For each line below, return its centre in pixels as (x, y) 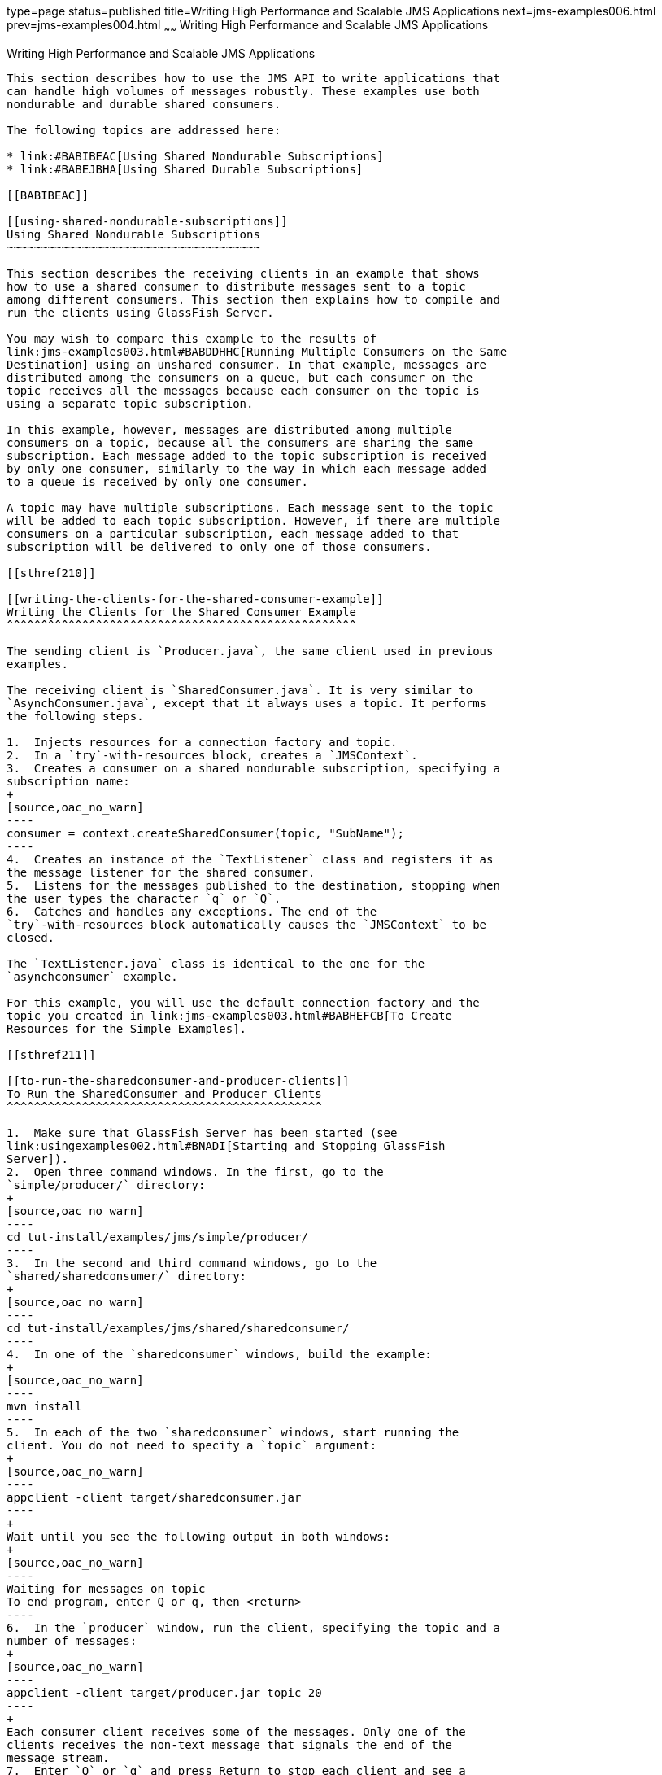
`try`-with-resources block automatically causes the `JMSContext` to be (247, 924)
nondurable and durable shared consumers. (144, 104)
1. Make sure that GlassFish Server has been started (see (202, 1132)
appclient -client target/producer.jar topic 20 (164, 1692)
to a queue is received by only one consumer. (157, 481)
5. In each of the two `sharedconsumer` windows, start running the (233, 1432)
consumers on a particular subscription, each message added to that (233, 533)
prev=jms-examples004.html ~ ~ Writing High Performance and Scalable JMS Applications (248, 26)
